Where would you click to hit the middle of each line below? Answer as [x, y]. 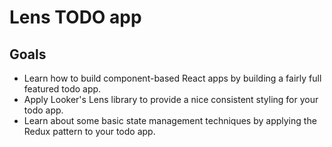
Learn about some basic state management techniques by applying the [170, 120]
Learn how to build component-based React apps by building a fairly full [172, 78]
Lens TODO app [75, 17]
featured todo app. [62, 89]
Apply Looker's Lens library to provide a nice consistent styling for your [171, 99]
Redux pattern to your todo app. [89, 131]
